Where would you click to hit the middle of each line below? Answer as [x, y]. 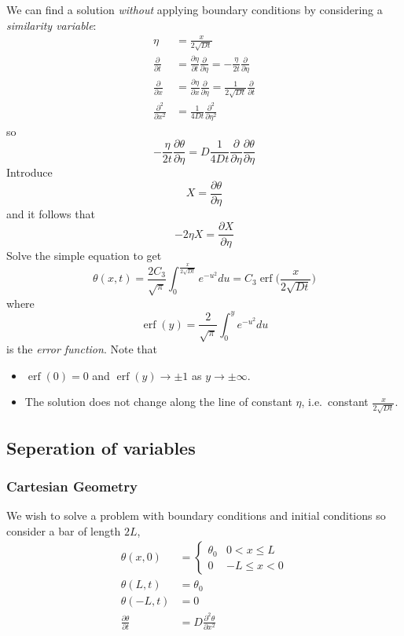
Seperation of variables [101, 447]
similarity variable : [51, 25]
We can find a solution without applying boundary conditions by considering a [195, 9]
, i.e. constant [335, 402]
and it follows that [51, 213]
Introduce [29, 172]
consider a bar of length [64, 530]
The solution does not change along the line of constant [158, 402]
